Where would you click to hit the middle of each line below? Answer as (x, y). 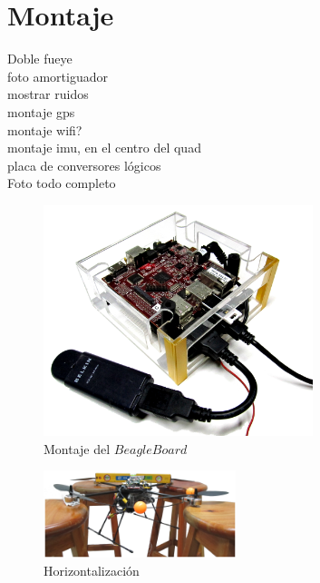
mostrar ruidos (48, 94)
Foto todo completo (62, 183)
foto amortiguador (58, 76)
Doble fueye (40, 59)
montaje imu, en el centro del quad (104, 148)
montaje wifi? (45, 129)
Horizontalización (92, 570)
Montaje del (77, 448)
